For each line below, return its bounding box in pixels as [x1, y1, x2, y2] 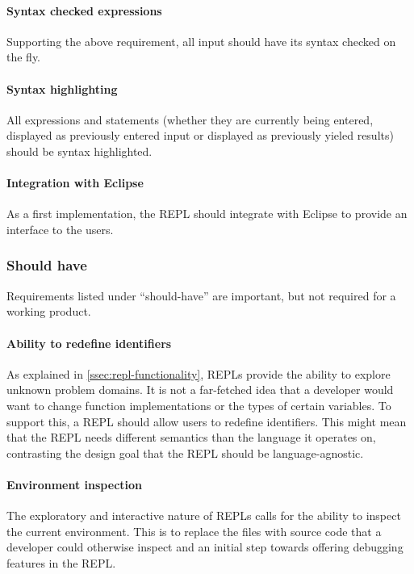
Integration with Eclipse [6, 174, 144, 191]
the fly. [6, 48, 41, 65]
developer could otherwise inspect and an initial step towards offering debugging [6, 538, 404, 555]
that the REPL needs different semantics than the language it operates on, [6, 429, 376, 446]
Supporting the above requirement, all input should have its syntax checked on [6, 32, 396, 49]
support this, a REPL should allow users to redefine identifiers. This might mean [6, 413, 407, 429]
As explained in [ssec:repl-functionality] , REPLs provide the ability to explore [6, 365, 391, 382]
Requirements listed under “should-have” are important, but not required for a [6, 287, 396, 304]
